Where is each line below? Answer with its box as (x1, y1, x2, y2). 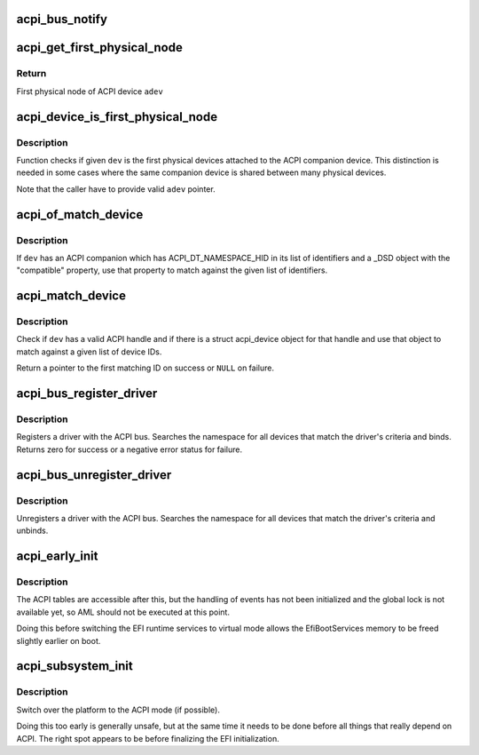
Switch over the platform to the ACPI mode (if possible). (16, 704, 221, 715)
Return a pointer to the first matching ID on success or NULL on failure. (16, 362, 275, 373)
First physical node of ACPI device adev (16, 85, 163, 97)
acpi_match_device (16, 289, 126, 304)
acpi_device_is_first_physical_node (16, 109, 217, 124)
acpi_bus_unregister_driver (16, 467, 172, 482)
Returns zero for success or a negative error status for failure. (16, 444, 243, 455)
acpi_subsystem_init (16, 658, 133, 674)
